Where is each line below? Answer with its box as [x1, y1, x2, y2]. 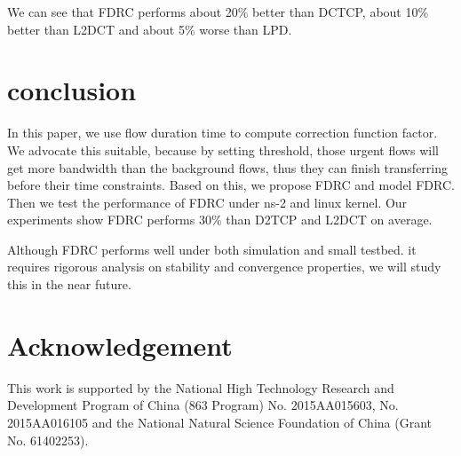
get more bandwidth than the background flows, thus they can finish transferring [7, 158, 449, 177]
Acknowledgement [7, 326, 233, 363]
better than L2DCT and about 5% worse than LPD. [7, 20, 292, 38]
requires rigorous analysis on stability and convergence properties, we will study [7, 257, 441, 276]
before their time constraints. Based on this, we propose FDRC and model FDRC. [7, 176, 455, 194]
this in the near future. [7, 275, 131, 294]
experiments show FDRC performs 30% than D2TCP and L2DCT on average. [7, 210, 433, 229]
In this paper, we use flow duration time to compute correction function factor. [7, 123, 438, 142]
